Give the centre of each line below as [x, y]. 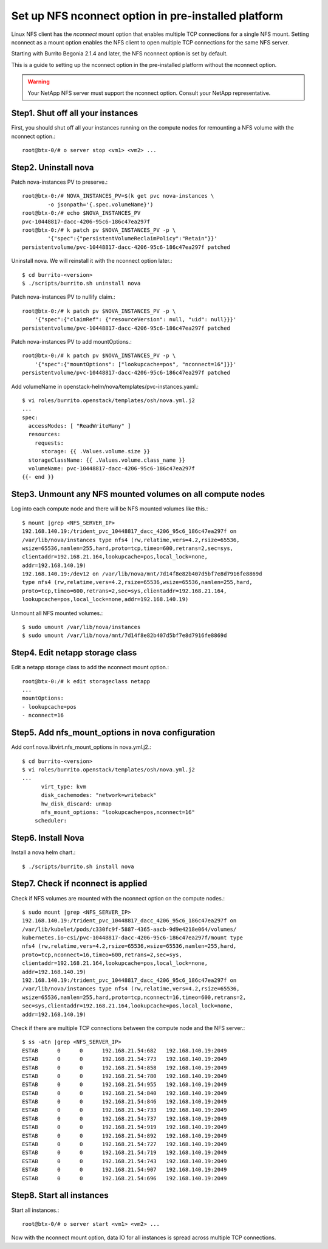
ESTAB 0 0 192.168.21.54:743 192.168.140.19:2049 [125, 1161]
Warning [39, 82]
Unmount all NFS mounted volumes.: [57, 613]
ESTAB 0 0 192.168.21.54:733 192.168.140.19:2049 [125, 1110]
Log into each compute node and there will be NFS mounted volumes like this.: [110, 509]
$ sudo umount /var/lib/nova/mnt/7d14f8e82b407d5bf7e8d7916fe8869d [125, 635]
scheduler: [51, 821]
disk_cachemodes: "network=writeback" [99, 795]
